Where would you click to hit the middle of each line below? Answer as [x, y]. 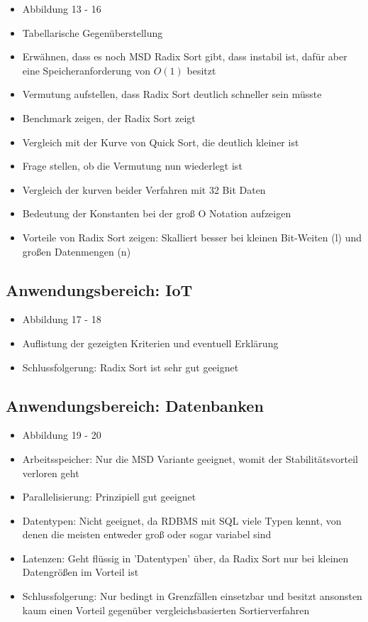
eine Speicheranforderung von [87, 70]
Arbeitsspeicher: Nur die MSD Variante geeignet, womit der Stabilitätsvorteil [190, 458]
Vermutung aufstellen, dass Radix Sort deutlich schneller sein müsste [172, 94]
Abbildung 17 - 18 [62, 319]
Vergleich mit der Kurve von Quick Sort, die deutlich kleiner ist [161, 142]
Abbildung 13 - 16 [62, 9]
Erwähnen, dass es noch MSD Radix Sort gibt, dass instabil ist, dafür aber [185, 56]
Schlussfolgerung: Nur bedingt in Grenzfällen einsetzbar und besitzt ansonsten [192, 596]
